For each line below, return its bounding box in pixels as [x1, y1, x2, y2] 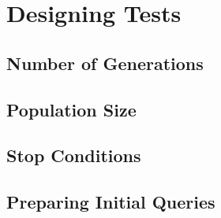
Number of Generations [6, 50, 204, 75]
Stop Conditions [6, 143, 141, 168]
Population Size [6, 97, 137, 121]
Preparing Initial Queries [6, 190, 215, 214]
